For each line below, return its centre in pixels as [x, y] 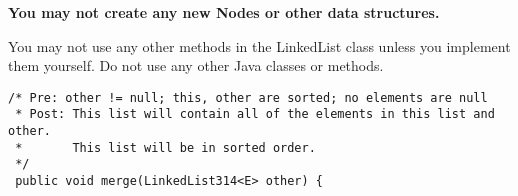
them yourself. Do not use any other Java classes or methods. [196, 65]
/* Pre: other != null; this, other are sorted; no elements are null [248, 97]
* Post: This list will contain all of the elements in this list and [255, 114]
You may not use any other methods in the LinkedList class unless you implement [259, 45]
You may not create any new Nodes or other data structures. [224, 12]
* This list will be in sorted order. [165, 147]
